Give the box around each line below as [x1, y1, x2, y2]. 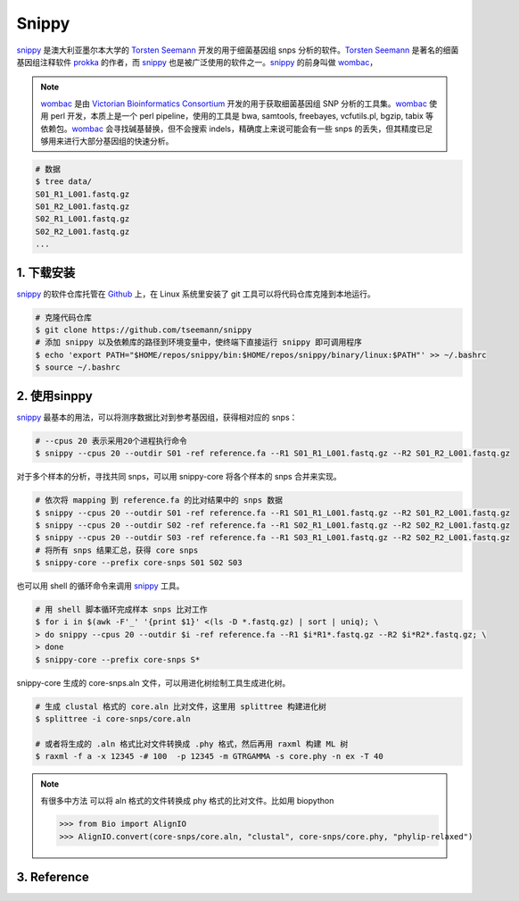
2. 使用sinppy [16, 388, 93, 404]
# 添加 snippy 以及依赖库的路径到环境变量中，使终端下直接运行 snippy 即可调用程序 [35, 338, 363, 347]
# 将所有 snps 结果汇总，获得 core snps [35, 545, 199, 555]
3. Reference [16, 870, 89, 885]
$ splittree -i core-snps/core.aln [35, 713, 191, 723]
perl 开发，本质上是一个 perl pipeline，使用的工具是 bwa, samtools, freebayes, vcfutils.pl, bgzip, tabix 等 [50, 111, 434, 121]
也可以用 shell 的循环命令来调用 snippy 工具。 [16, 580, 185, 591]
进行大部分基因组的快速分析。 [63, 135, 174, 146]
